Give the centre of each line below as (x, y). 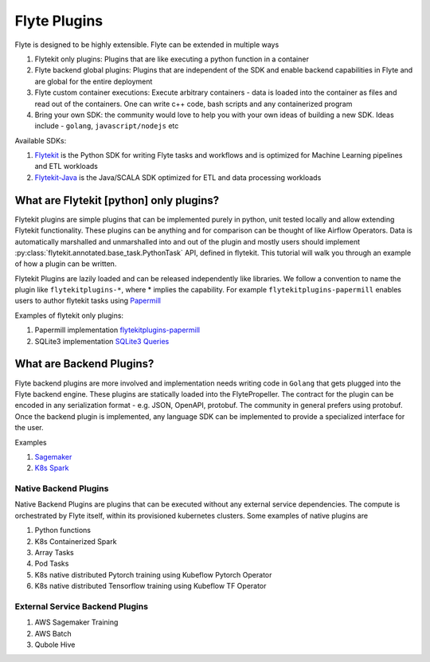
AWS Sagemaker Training (76, 622)
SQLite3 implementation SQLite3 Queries (102, 341)
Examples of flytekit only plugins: (69, 315)
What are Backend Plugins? (84, 364)
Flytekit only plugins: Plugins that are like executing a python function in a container (172, 59)
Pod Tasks (52, 564)
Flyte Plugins (59, 21)
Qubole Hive (55, 644)
